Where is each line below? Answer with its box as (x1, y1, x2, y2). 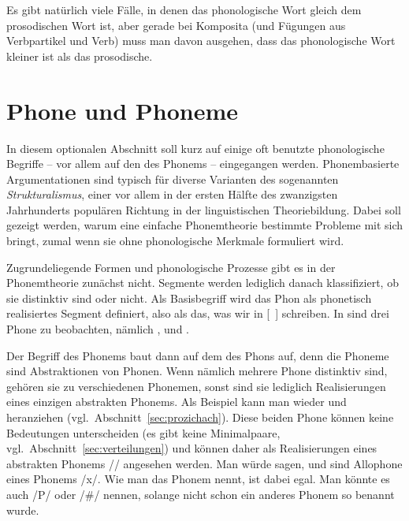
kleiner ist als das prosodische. (6, 47, 153, 64)
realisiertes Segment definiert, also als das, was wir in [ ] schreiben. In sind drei (6, 305, 389, 322)
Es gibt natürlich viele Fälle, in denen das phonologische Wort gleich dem (6, 2, 362, 17)
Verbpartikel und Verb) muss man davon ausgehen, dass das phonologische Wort (6, 32, 396, 49)
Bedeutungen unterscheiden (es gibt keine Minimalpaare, (6, 424, 281, 441)
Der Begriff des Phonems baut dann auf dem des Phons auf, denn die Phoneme (6, 347, 389, 363)
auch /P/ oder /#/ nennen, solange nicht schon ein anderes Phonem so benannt (6, 486, 395, 502)
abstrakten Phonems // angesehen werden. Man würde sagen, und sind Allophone (6, 455, 403, 471)
